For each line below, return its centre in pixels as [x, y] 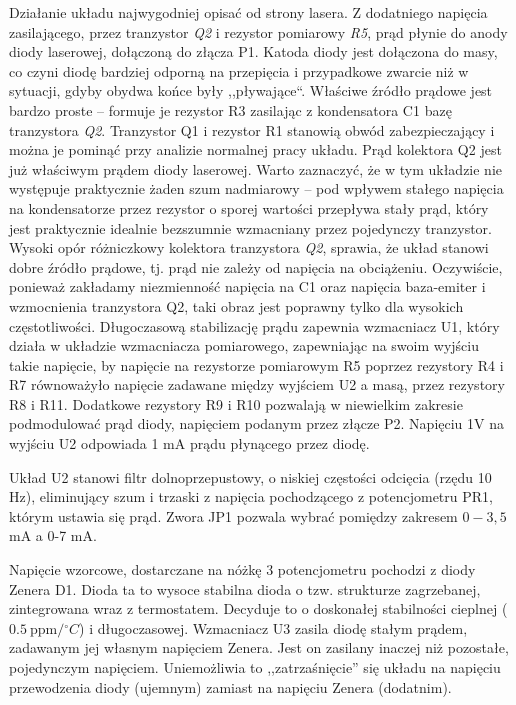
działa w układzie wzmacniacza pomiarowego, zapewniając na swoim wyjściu [244, 345]
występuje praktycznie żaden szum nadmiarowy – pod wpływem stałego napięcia [256, 188]
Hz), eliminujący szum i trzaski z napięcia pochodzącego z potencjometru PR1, [251, 496]
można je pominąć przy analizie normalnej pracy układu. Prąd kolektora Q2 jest [255, 149]
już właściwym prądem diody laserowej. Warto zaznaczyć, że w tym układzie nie [256, 168]
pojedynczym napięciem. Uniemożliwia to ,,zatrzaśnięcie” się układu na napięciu [255, 667]
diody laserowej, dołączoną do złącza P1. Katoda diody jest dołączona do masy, [253, 51]
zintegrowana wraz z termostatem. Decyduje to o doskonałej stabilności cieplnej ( [258, 608]
